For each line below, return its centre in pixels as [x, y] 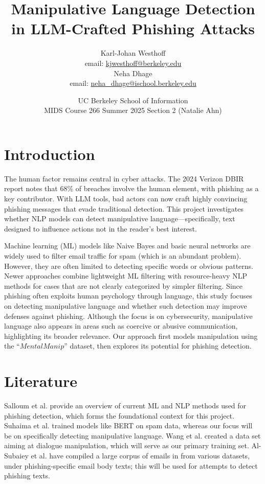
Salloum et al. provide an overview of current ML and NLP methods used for [125, 406]
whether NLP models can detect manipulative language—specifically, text [120, 218]
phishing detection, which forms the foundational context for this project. [119, 415]
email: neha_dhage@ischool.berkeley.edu [133, 83]
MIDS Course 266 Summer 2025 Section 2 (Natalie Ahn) [133, 110]
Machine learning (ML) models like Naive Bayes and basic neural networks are [127, 246]
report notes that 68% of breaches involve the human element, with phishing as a [131, 188]
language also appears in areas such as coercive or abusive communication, [121, 326]
